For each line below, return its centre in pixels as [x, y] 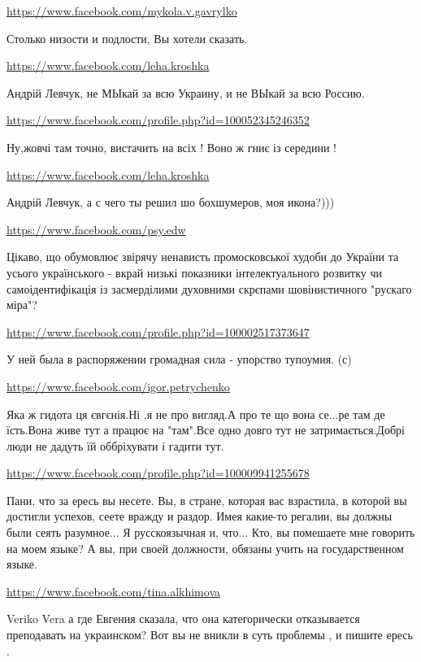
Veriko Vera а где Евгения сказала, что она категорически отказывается [183, 618]
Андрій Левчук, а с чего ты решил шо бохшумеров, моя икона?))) [171, 202]
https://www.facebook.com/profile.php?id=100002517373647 [158, 331]
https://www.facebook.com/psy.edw [96, 229]
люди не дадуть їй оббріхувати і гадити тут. [115, 445]
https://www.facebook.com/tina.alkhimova [113, 591]
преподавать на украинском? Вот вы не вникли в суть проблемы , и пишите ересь [210, 635]
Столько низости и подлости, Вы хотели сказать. [127, 38]
